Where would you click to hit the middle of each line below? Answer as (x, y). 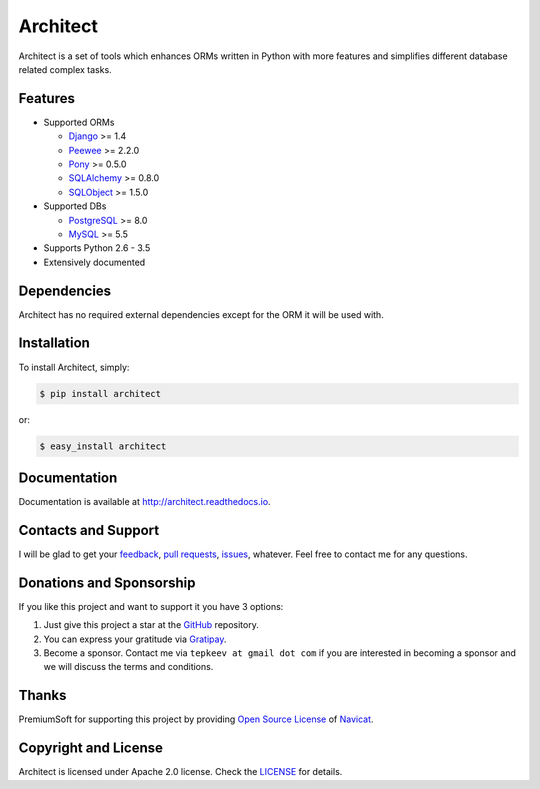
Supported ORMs (79, 122)
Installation (54, 343)
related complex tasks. (65, 69)
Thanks (42, 695)
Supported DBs (75, 206)
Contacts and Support (89, 530)
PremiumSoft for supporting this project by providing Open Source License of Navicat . (196, 719)
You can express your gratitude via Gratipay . (135, 639)
